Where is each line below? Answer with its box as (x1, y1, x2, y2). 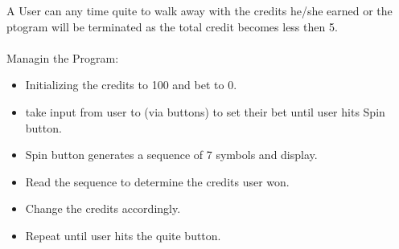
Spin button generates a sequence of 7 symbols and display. (25, 146, 318, 163)
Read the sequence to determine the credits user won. (25, 173, 290, 190)
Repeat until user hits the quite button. (25, 227, 221, 243)
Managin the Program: (6, 49, 119, 66)
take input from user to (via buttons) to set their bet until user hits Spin (25, 103, 385, 120)
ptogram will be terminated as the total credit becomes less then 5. (6, 18, 338, 35)
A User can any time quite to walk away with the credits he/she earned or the (6, 2, 393, 18)
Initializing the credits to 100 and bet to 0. (25, 76, 237, 93)
